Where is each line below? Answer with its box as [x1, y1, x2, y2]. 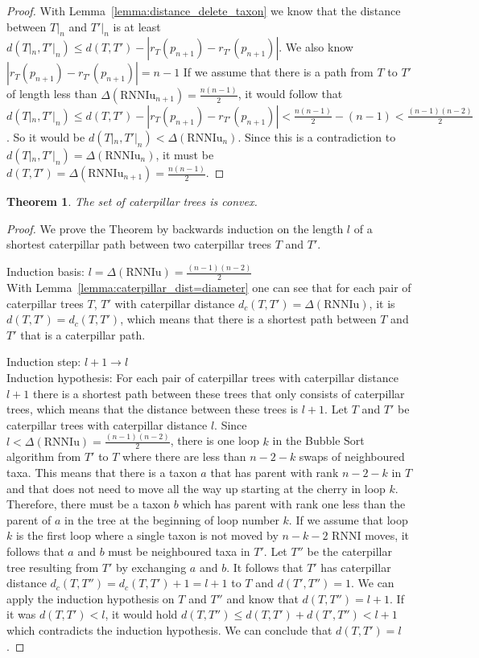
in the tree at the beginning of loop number [64, 511, 279, 528]
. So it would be [6, 128, 85, 145]
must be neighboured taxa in [108, 542, 250, 559]
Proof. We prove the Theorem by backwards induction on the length [6, 220, 344, 236]
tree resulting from [6, 558, 99, 575]
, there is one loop [170, 432, 259, 449]
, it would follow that [237, 85, 343, 102]
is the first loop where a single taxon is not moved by [15, 527, 279, 544]
